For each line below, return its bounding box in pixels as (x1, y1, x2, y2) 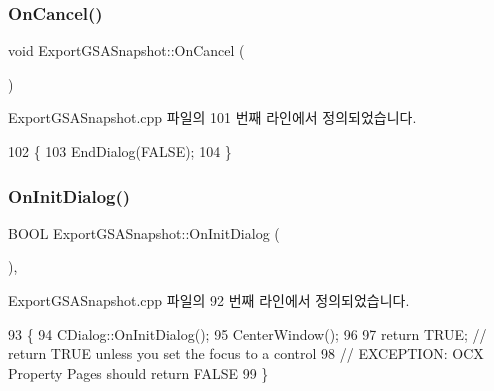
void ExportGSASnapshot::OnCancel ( (8, 40, 245, 61)
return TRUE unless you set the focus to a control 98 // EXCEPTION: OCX (8, 343, 484, 364)
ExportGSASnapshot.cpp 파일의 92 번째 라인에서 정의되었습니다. (8, 290, 410, 310)
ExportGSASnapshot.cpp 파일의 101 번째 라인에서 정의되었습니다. (8, 107, 417, 128)
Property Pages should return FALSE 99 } (8, 362, 269, 383)
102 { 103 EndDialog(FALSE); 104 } (8, 141, 232, 161)
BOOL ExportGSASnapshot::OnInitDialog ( (8, 222, 280, 243)
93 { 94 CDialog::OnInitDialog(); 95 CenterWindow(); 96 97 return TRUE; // (8, 323, 487, 344)
